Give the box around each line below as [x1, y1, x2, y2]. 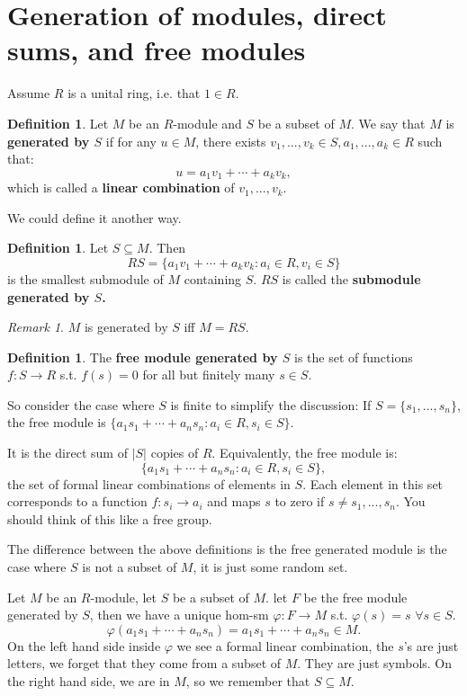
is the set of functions [294, 347, 413, 366]
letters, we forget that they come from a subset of [7, 654, 282, 673]
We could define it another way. [7, 208, 182, 227]
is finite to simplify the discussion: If [170, 395, 372, 414]
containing [184, 269, 242, 288]
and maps [207, 492, 261, 511]
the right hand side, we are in [7, 672, 170, 691]
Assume [7, 84, 50, 103]
